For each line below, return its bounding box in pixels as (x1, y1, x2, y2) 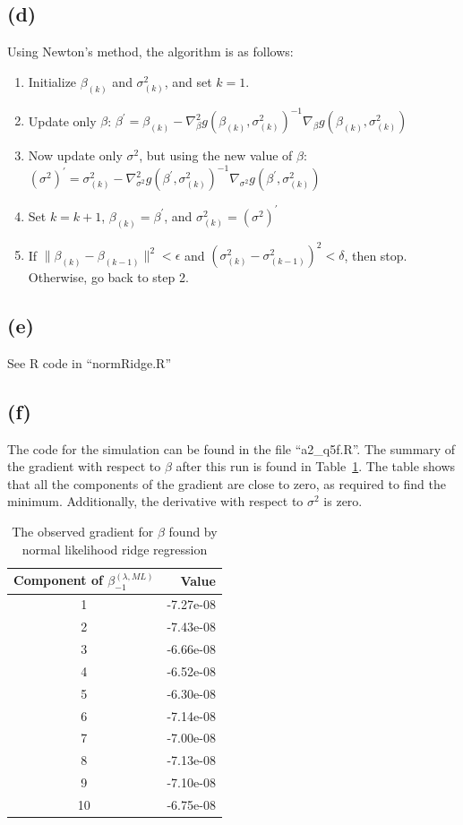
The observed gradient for (12, 522, 154, 541)
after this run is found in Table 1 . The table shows (176, 457, 456, 476)
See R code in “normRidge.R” (7, 353, 171, 372)
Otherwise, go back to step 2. (28, 268, 189, 287)
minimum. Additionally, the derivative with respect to (7, 492, 304, 511)
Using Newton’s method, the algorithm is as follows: (7, 42, 294, 61)
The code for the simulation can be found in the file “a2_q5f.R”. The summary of (7, 439, 456, 458)
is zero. (323, 492, 363, 511)
